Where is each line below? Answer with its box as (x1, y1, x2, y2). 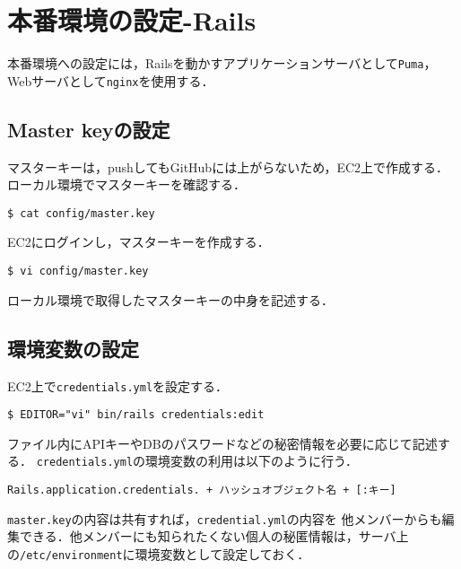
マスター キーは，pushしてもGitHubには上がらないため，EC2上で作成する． (7, 157, 449, 176)
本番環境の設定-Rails (7, 2, 257, 39)
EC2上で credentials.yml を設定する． (7, 376, 229, 395)
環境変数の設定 (7, 334, 139, 362)
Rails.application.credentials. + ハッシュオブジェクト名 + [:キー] (7, 484, 396, 497)
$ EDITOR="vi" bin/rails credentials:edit (7, 408, 265, 422)
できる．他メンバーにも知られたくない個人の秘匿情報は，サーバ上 (19, 527, 409, 546)
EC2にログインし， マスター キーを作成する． (7, 232, 270, 251)
